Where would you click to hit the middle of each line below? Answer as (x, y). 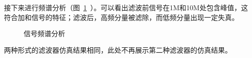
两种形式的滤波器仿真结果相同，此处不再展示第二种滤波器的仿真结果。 (118, 49)
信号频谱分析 (44, 33)
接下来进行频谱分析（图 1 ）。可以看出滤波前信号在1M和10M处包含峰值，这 (126, 7)
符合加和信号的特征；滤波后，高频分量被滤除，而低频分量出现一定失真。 (121, 17)
